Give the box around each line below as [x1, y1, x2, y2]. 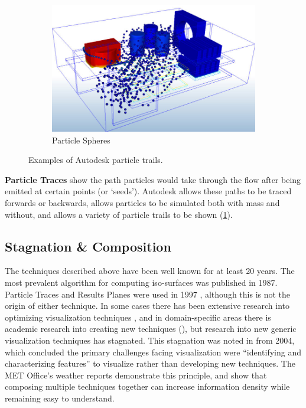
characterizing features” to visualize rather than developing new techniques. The [5, 357, 295, 370]
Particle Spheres [52, 133, 110, 146]
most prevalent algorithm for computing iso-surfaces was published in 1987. [5, 276, 278, 288]
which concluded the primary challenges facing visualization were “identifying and [5, 345, 301, 358]
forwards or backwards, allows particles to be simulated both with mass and [5, 196, 280, 208]
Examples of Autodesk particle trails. [28, 154, 163, 166]
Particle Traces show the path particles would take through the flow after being [5, 173, 301, 185]
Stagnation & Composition [5, 237, 171, 255]
